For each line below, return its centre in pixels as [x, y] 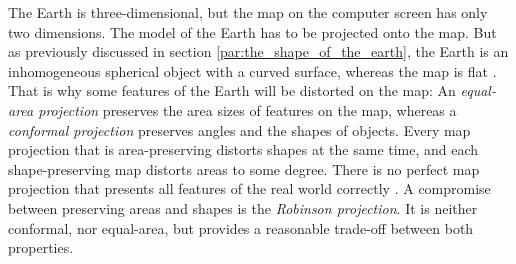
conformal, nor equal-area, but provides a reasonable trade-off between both [241, 227]
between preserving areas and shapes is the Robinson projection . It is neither [243, 207]
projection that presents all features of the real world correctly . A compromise [249, 188]
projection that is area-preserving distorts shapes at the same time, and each [243, 149]
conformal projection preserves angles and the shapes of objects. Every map [239, 129]
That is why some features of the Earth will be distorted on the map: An [232, 90]
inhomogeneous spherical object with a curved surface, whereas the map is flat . [252, 70]
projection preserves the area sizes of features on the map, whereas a [247, 109]
